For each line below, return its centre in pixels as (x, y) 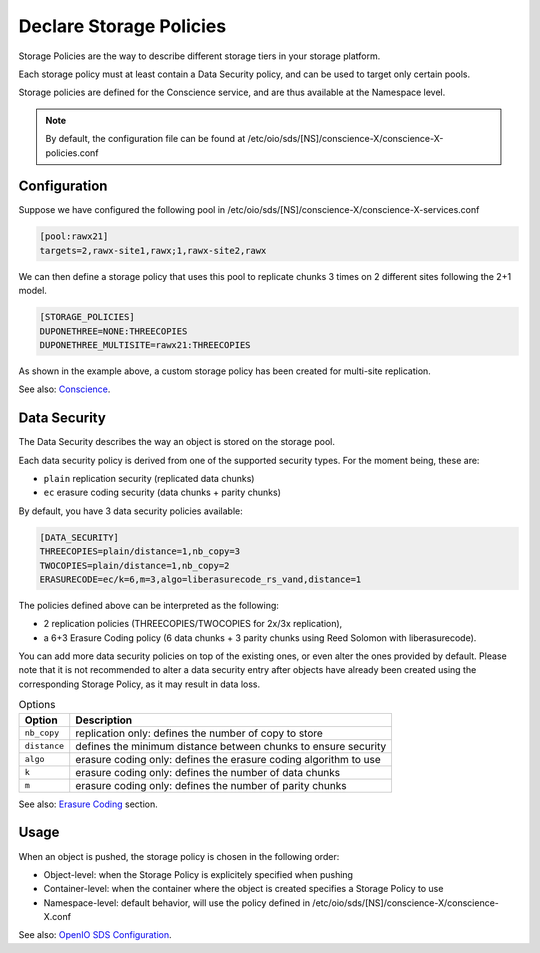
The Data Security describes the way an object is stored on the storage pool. (176, 442)
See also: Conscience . (64, 389)
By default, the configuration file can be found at (145, 139)
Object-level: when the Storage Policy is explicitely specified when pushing (198, 874)
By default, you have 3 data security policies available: (131, 511)
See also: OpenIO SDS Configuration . (95, 935)
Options (37, 705)
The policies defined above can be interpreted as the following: (149, 605)
